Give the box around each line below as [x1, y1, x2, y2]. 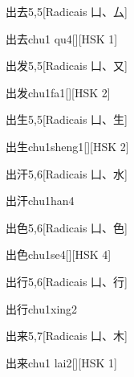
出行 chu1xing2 [6, 300, 78, 317]
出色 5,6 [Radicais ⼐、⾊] [6, 219, 128, 236]
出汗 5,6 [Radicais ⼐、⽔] [6, 165, 128, 182]
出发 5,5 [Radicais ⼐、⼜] [6, 57, 128, 74]
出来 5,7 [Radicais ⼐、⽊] [6, 327, 128, 344]
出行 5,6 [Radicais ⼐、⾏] [6, 273, 128, 289]
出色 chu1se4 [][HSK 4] [6, 246, 112, 263]
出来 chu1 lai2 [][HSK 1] [6, 354, 117, 371]
